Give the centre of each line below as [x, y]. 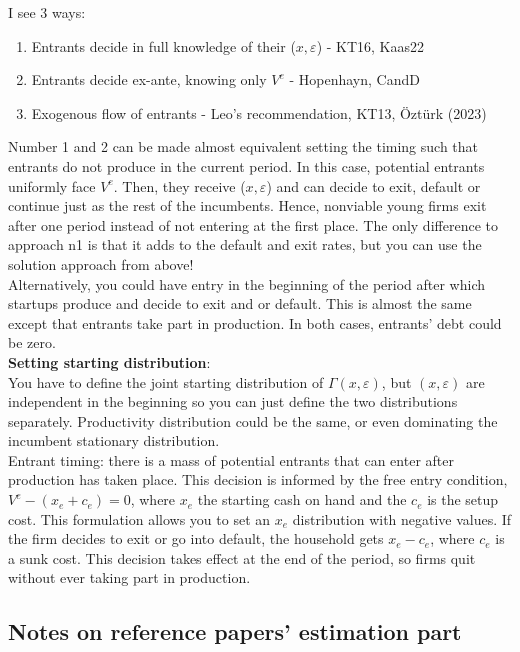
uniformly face [52, 185]
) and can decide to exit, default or [373, 185]
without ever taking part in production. [129, 577]
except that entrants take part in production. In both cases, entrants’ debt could [255, 322]
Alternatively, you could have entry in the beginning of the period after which [246, 283]
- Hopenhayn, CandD [354, 79]
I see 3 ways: [47, 12]
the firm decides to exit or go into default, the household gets [196, 538]
